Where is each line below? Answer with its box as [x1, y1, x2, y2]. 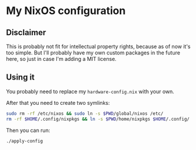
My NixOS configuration [6, 4, 126, 18]
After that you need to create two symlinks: [6, 99, 110, 106]
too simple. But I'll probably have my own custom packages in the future [6, 49, 180, 56]
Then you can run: [6, 127, 50, 134]
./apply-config [6, 138, 43, 144]
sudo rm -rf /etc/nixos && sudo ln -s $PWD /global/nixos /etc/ [6, 110, 164, 117]
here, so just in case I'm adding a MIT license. [6, 56, 117, 62]
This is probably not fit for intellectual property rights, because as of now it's [6, 43, 191, 50]
